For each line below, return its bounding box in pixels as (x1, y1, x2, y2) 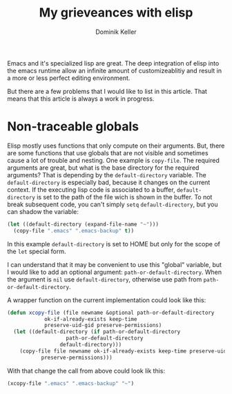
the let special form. (7, 247, 67, 255)
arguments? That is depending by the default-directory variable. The (7, 170, 206, 179)
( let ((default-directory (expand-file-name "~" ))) (7, 221, 159, 228)
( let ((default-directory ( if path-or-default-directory (13, 328, 181, 335)
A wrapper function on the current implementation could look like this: (7, 295, 206, 304)
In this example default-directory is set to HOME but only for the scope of (7, 239, 221, 248)
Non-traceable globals (7, 119, 139, 135)
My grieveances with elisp (39, 5, 193, 21)
